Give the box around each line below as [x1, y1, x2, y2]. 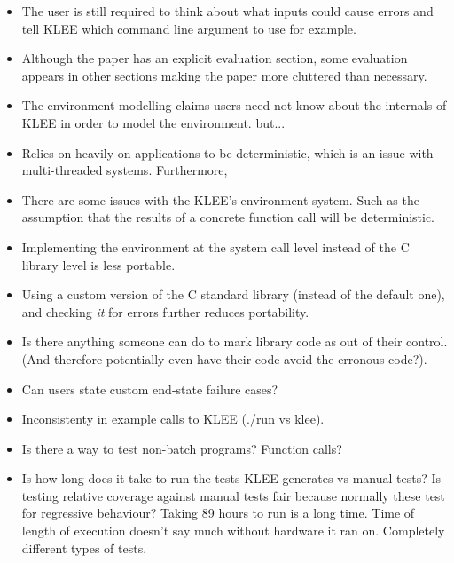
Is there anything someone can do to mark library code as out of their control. [21, 332, 448, 351]
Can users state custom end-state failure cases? [21, 379, 278, 398]
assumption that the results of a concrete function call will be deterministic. [21, 208, 435, 226]
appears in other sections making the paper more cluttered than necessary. [21, 66, 427, 84]
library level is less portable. [21, 255, 176, 274]
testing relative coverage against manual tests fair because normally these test [21, 486, 445, 504]
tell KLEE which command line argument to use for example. [21, 19, 356, 37]
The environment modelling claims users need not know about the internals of [21, 96, 447, 115]
